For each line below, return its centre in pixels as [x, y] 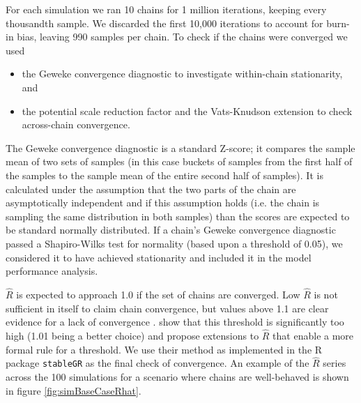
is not [326, 294]
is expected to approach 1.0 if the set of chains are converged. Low [158, 294]
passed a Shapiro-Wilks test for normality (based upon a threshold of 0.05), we [174, 243]
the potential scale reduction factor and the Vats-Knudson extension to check [187, 111]
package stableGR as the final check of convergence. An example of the [158, 363]
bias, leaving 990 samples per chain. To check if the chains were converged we [182, 37]
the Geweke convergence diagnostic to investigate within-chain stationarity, [182, 74]
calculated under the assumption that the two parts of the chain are [151, 189]
